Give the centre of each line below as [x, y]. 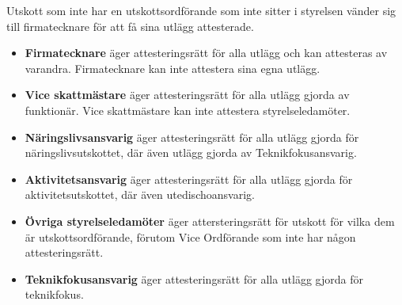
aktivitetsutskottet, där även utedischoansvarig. [140, 194]
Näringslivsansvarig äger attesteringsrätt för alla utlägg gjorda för [192, 137]
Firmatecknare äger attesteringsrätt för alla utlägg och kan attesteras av [206, 53]
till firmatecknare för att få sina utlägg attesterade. [130, 26]
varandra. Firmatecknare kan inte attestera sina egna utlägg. [173, 68]
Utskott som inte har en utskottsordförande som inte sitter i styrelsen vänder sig [201, 10]
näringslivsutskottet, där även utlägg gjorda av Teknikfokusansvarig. [191, 152]
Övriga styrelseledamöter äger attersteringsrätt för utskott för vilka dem [210, 221]
